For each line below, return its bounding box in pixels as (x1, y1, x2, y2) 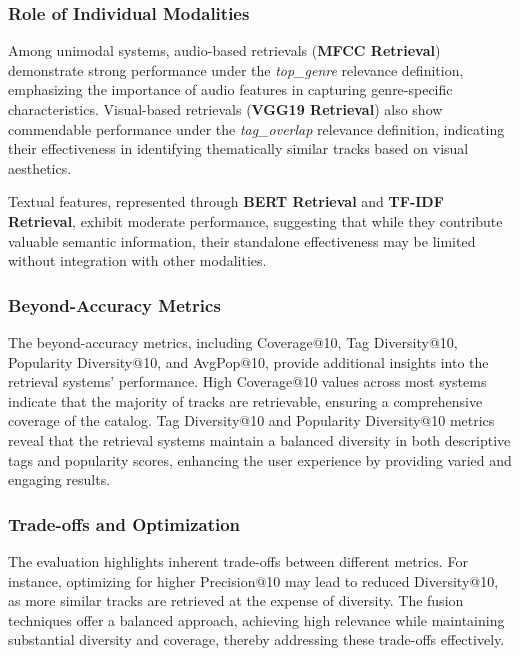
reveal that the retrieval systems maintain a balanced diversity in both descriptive (8, 429, 511, 450)
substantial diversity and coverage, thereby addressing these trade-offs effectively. (8, 629, 505, 650)
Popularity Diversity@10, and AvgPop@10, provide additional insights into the (8, 351, 489, 372)
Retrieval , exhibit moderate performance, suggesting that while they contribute (8, 210, 503, 231)
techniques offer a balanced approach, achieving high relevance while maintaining (8, 609, 505, 630)
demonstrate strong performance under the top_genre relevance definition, (8, 59, 464, 80)
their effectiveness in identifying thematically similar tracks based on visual (8, 138, 469, 159)
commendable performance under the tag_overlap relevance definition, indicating (8, 118, 505, 139)
